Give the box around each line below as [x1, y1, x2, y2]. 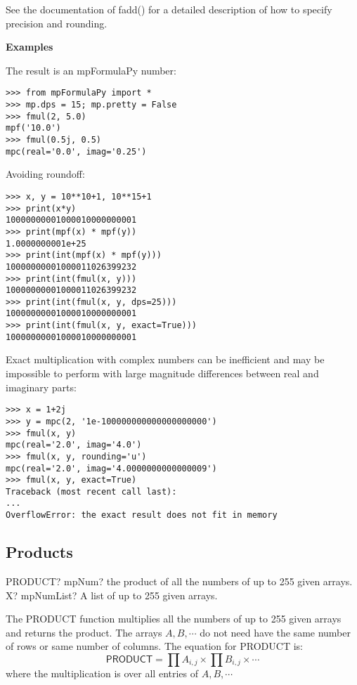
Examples [6, 39, 53, 54]
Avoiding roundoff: [6, 167, 85, 181]
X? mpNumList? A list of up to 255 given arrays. [6, 587, 218, 602]
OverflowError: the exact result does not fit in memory [6, 510, 278, 521]
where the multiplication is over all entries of [6, 665, 199, 680]
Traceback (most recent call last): [6, 486, 177, 497]
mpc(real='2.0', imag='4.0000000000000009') [6, 463, 217, 474]
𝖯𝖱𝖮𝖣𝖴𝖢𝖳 [105, 654, 153, 665]
